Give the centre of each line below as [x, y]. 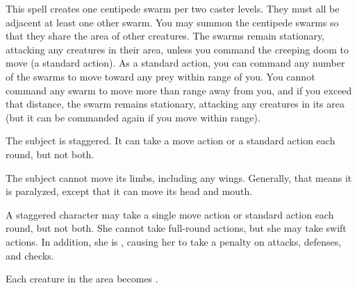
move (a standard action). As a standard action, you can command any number [175, 63]
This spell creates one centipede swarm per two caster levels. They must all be [173, 8]
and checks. [30, 255]
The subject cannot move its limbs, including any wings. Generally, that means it [179, 177]
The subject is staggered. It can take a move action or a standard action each [171, 141]
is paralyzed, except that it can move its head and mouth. [129, 191]
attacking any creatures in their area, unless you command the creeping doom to [177, 49]
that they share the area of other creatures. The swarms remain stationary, [165, 36]
